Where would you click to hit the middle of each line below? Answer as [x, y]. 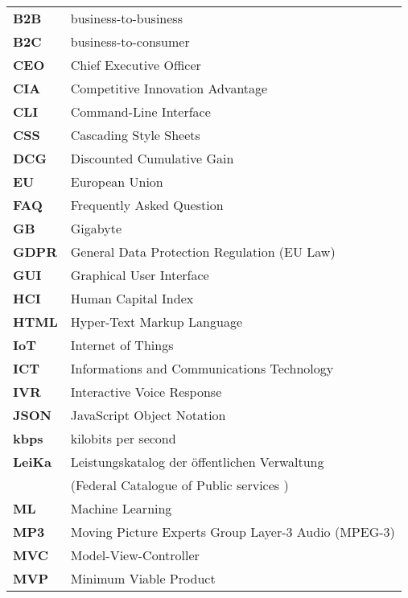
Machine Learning [121, 508]
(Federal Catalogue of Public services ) [179, 485]
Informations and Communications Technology [202, 368]
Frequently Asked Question [147, 205]
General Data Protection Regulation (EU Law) [203, 252]
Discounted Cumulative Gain [152, 158]
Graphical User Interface [140, 275]
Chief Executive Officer [136, 65]
